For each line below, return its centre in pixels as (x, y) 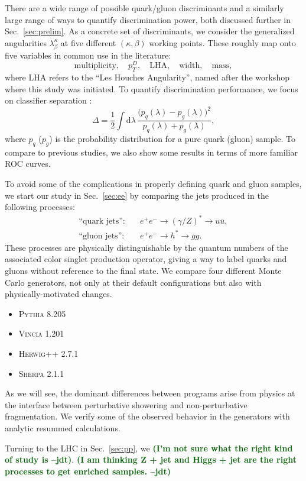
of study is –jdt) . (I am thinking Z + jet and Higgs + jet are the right (151, 459)
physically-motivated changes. (58, 294)
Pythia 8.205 (42, 313)
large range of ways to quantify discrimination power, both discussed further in (148, 19)
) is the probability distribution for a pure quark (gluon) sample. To (172, 138)
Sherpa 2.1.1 (41, 373)
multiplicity (95, 66)
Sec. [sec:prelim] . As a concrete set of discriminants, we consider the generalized (150, 31)
